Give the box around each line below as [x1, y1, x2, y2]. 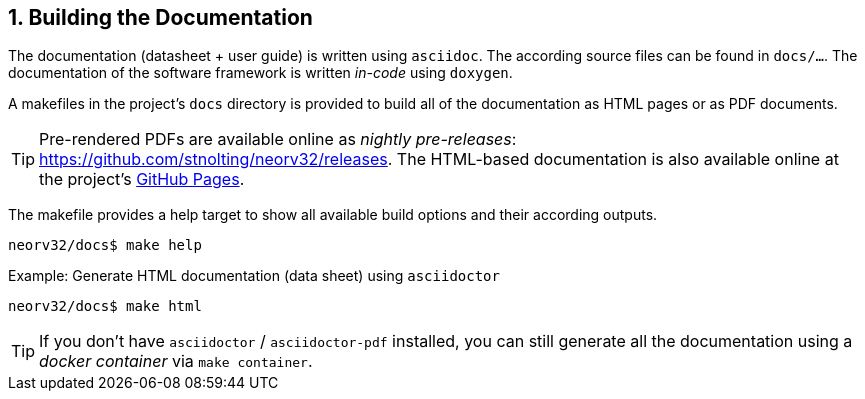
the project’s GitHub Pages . [39, 169, 245, 190]
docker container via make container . [39, 351, 313, 372]
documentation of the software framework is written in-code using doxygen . [8, 64, 513, 82]
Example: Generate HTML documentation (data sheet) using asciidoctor [8, 267, 500, 285]
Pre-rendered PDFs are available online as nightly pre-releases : [39, 129, 517, 150]
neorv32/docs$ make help [8, 237, 202, 254]
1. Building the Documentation [8, 5, 313, 30]
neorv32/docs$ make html [8, 298, 202, 315]
